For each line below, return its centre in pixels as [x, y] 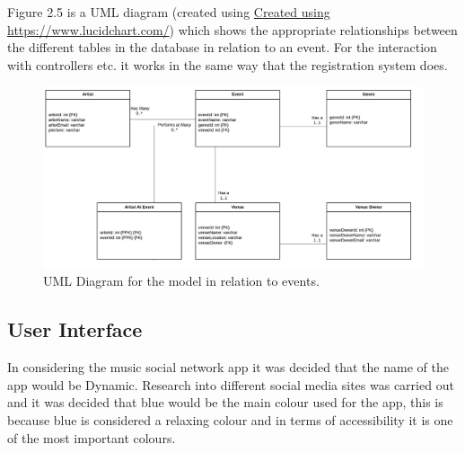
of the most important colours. [92, 437]
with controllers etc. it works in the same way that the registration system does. [228, 64]
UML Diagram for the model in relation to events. [181, 281]
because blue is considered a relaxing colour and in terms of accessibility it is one [230, 420]
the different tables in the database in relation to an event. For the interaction [222, 47]
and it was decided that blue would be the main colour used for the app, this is [225, 402]
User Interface [75, 329]
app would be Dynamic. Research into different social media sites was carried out [231, 384]
